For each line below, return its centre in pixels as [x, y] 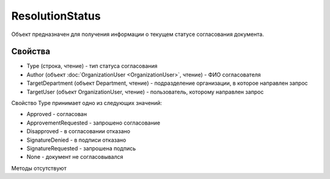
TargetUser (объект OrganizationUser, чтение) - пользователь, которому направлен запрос [145, 92]
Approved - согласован [57, 114]
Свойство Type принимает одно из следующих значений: [86, 103]
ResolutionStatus [56, 16]
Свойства [31, 52]
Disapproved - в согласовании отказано [79, 131]
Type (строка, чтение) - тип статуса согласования [92, 66]
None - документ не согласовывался [75, 157]
